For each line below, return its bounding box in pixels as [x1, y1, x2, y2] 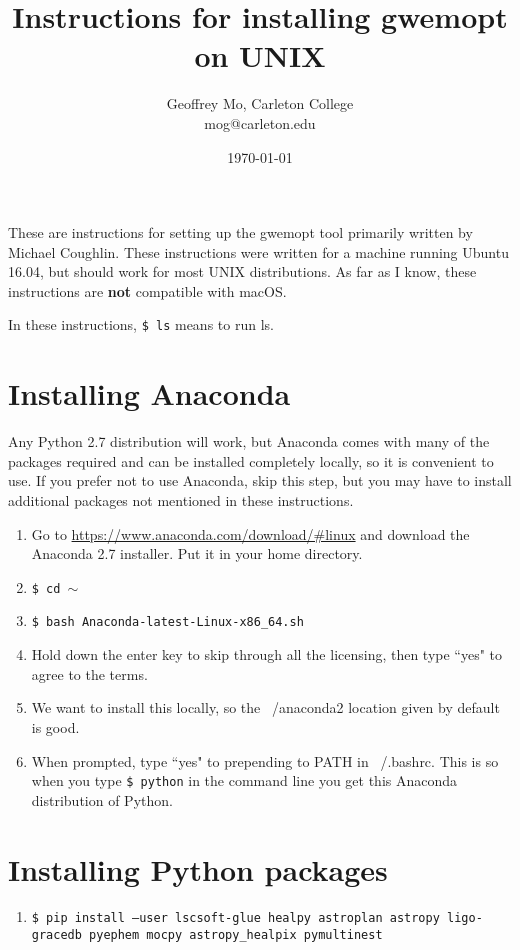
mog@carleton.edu [204, 112, 316, 133]
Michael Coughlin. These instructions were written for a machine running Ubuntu [8, 241, 509, 262]
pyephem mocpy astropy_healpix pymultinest [89, 928, 383, 943]
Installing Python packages [8, 848, 388, 889]
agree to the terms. [31, 663, 148, 684]
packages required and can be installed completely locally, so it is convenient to [8, 450, 494, 471]
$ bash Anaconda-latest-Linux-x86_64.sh [31, 615, 304, 630]
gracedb [31, 928, 82, 943]
